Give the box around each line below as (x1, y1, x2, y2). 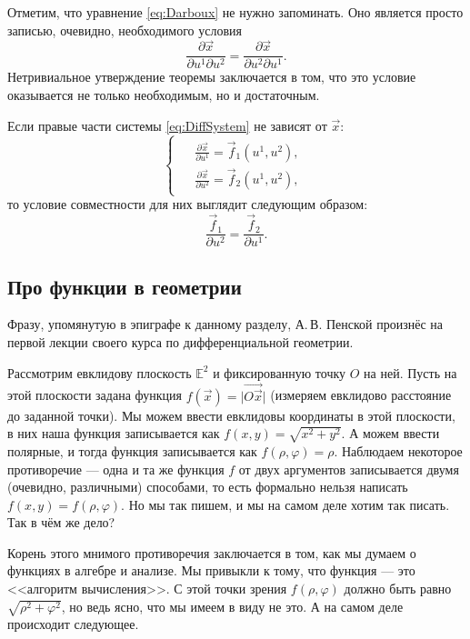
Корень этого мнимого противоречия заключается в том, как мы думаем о (7, 543, 416, 562)
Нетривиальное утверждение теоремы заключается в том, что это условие (7, 67, 416, 86)
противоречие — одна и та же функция (7, 459, 225, 478)
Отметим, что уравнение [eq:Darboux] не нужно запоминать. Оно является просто (7, 3, 464, 21)
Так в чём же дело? (7, 513, 115, 532)
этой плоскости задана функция (7, 385, 182, 404)
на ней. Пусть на (364, 363, 457, 382)
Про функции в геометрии (7, 272, 242, 300)
